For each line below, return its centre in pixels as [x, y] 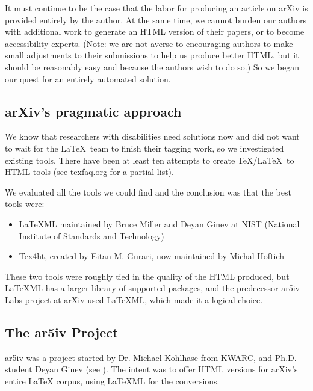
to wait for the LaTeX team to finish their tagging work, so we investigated [144, 148]
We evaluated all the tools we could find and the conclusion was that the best [148, 192]
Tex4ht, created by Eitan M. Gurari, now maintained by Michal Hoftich [152, 256]
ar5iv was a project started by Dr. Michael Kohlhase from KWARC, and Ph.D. [151, 357]
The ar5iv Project [62, 332]
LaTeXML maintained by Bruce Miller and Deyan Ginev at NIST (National [159, 223]
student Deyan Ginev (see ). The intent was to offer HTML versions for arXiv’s [151, 369]
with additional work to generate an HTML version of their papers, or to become [155, 32]
